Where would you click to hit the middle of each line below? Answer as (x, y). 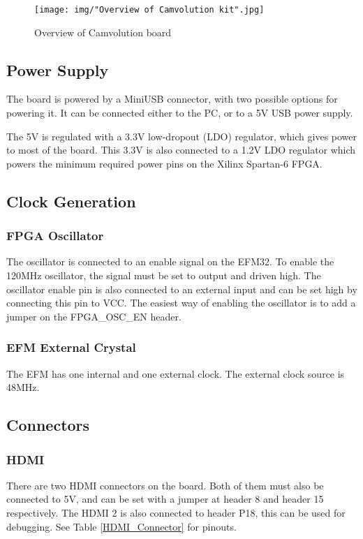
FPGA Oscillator (55, 236)
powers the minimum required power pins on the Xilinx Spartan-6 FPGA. (164, 163)
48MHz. (23, 387)
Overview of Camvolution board (103, 32)
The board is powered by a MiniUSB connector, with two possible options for (172, 99)
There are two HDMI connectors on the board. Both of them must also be (165, 485)
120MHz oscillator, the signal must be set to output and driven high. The (164, 275)
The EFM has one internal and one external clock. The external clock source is (176, 373)
